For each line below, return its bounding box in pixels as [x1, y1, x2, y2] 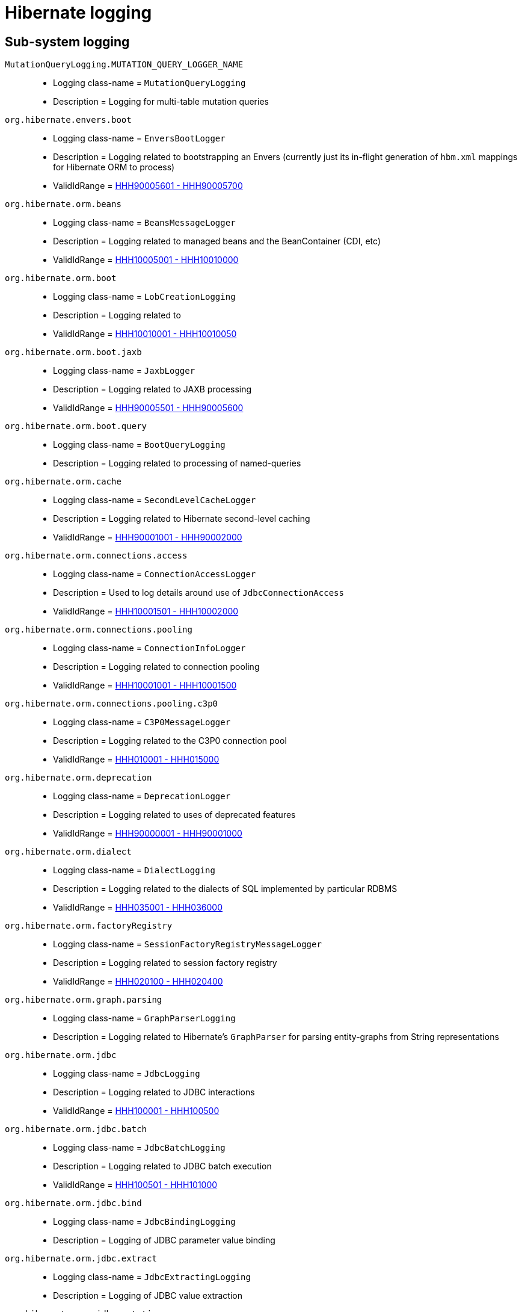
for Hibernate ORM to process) [53, 162, 175, 173]
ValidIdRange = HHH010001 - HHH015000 [53, 754, 220, 765]
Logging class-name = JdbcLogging [53, 1068, 200, 1079]
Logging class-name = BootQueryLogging [53, 439, 226, 450]
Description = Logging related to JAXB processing [53, 384, 252, 395]
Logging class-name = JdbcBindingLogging [53, 1216, 236, 1227]
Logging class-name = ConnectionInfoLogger [53, 643, 246, 654]
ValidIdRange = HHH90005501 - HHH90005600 [53, 403, 244, 413]
